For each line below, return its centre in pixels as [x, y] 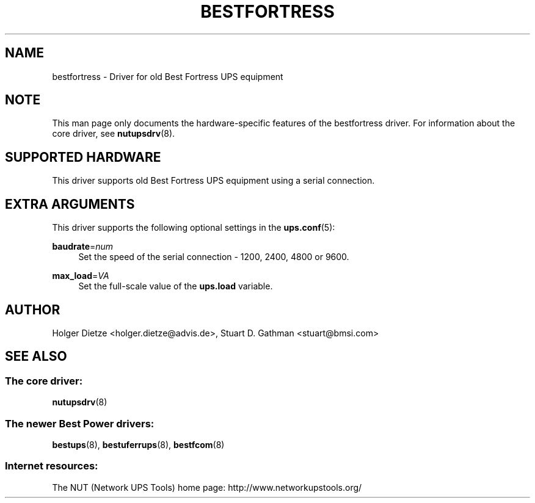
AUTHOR [33, 309]
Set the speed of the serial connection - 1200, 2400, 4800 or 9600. [214, 257]
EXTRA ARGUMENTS [70, 204]
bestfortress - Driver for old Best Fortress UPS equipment [168, 76]
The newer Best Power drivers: [80, 423]
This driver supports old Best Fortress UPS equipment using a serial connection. [213, 181]
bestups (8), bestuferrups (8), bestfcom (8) [138, 444]
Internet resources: [52, 466]
